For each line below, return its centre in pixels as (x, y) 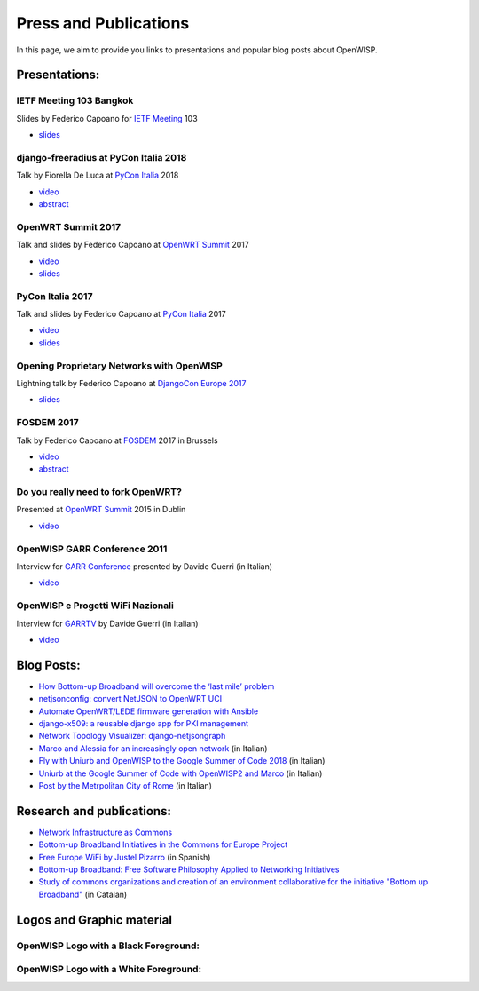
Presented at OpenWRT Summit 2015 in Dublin (101, 510)
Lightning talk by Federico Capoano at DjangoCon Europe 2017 (131, 383)
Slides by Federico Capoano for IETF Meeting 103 (107, 118)
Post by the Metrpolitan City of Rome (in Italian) (126, 785)
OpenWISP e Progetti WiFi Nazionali (95, 606)
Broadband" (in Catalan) (83, 894)
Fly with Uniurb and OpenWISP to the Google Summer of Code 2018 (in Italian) (182, 761)
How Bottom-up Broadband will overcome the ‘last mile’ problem (157, 686)
